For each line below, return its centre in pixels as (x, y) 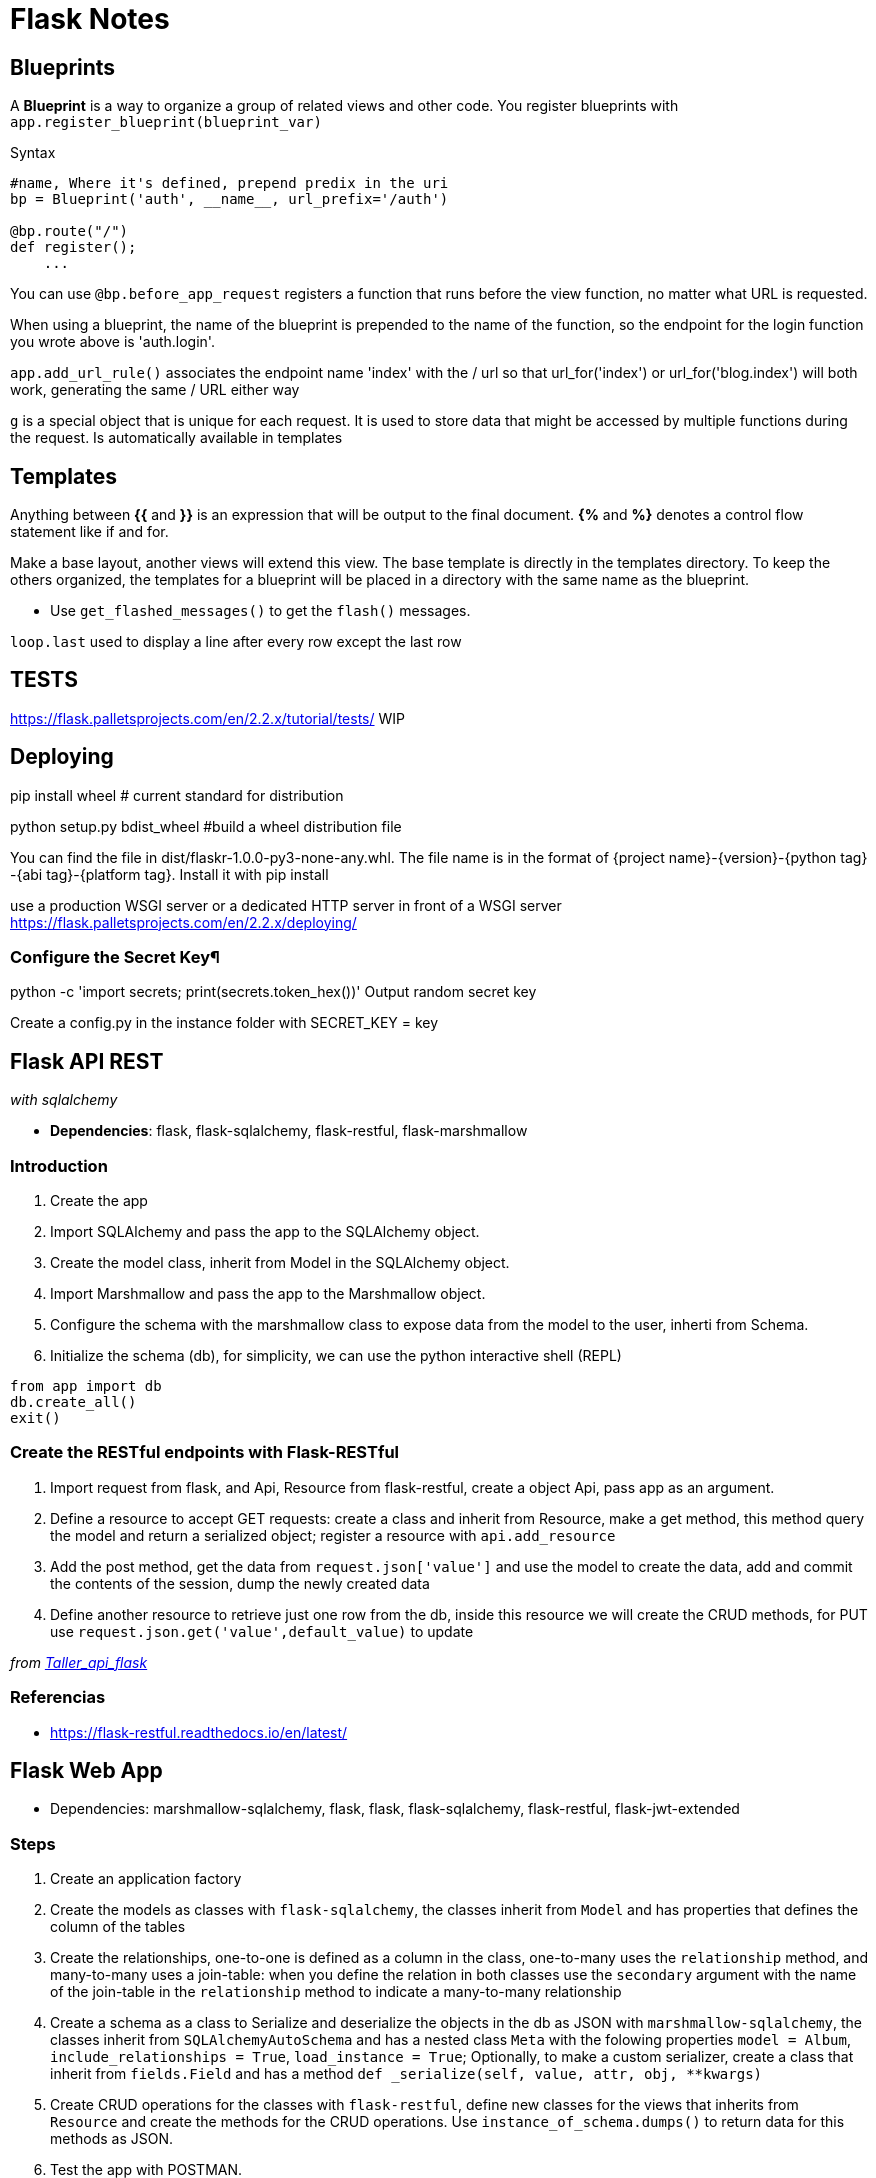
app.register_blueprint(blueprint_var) (166, 122)
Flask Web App (86, 1770)
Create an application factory (146, 1879)
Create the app (99, 1201)
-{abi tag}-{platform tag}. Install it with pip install (169, 874)
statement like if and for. (89, 532)
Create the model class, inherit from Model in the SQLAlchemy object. (280, 1263)
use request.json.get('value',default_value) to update (262, 1631)
